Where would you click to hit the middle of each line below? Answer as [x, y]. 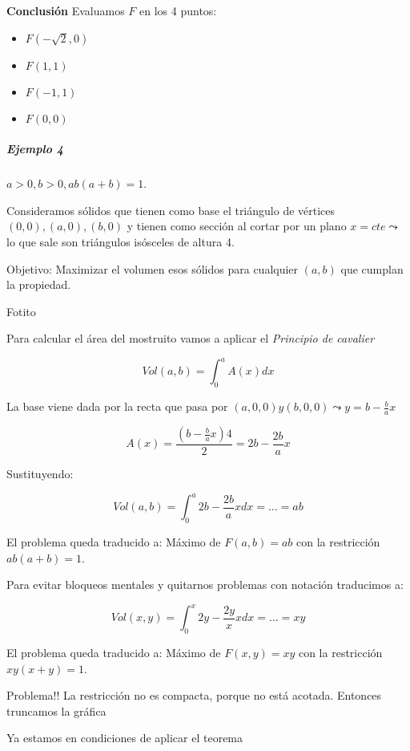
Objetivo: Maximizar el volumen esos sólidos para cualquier [153, 268]
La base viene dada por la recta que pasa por [117, 406]
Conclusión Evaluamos [66, 10]
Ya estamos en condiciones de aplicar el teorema [125, 738]
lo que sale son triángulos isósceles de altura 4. [121, 241]
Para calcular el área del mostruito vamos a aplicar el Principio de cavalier [191, 338]
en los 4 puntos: [178, 10]
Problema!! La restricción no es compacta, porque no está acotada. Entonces [194, 695]
